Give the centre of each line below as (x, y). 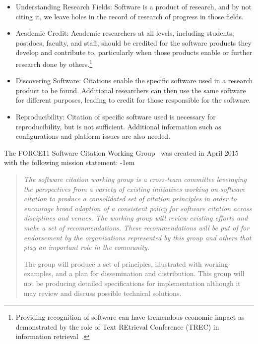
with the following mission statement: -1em (69, 162)
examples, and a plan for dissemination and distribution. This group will (134, 273)
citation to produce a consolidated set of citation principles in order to (130, 199)
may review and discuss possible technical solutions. (102, 293)
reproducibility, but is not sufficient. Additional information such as (118, 126)
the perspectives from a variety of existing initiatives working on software (134, 189)
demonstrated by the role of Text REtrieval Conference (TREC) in (117, 326)
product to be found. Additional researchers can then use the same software (131, 90)
